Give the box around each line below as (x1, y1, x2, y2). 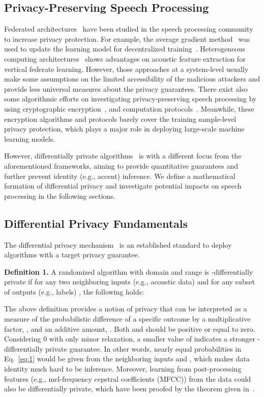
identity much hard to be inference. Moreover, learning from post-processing (4, 363, 242, 374)
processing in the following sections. (4, 190, 115, 201)
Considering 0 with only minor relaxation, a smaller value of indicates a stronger (4, 333, 255, 344)
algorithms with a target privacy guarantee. (4, 249, 140, 260)
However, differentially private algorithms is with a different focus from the (4, 150, 242, 161)
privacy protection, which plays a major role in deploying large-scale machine (4, 123, 245, 134)
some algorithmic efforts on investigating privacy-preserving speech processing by (4, 93, 257, 104)
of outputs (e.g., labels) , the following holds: (4, 286, 144, 297)
